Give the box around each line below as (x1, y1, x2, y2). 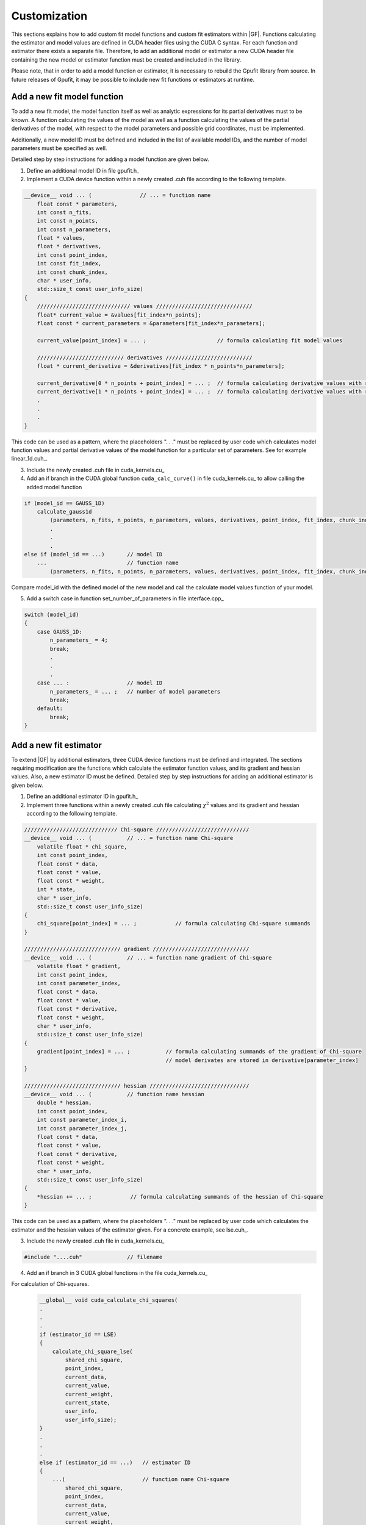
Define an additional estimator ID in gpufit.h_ (26, 793, 138, 800)
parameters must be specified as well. (11, 144, 107, 152)
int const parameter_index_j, (37, 1125, 127, 1132)
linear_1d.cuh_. (11, 455, 48, 462)
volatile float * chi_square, (37, 843, 127, 850)
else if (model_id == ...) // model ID (24, 551, 163, 558)
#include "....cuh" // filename (24, 1254, 163, 1260)
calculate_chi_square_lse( (52, 1348, 134, 1355)
